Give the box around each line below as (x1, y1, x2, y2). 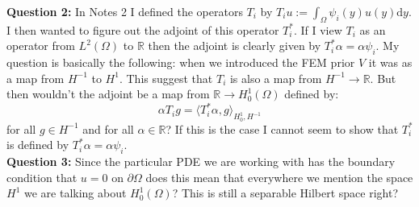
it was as (368, 54, 413, 71)
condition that (6, 168, 78, 185)
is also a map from (229, 69, 322, 86)
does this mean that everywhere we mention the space (145, 168, 413, 185)
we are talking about (23, 184, 127, 201)
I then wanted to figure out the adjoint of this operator (6, 21, 279, 38)
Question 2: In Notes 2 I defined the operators (6, 3, 243, 19)
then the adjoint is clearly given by (148, 37, 321, 54)
